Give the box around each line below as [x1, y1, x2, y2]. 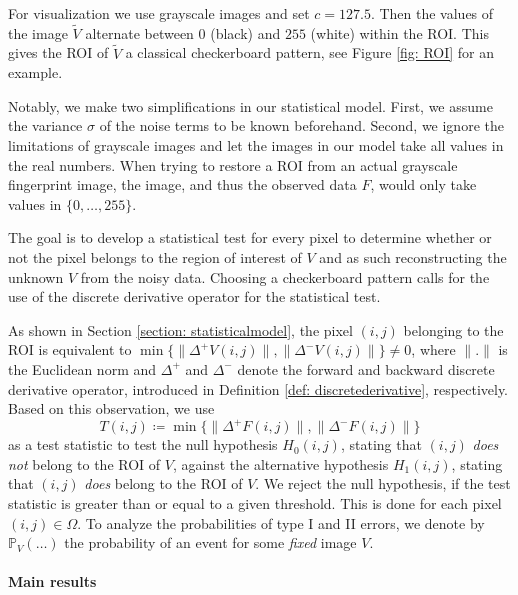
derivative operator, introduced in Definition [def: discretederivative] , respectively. [8, 378, 509, 399]
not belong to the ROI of [8, 453, 161, 474]
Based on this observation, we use [8, 398, 215, 419]
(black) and [210, 22, 281, 43]
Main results [8, 571, 97, 592]
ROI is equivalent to [8, 339, 132, 360]
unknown [8, 266, 64, 287]
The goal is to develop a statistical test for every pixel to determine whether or [8, 227, 492, 248]
